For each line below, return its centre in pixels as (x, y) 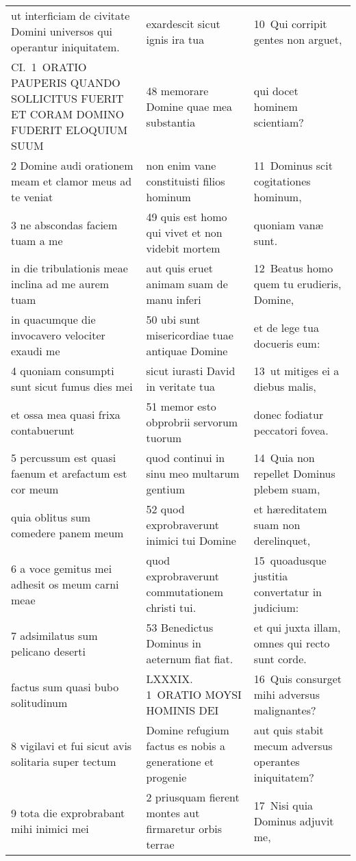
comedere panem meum (67, 532)
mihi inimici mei (50, 828)
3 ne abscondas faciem (64, 224)
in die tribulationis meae (69, 268)
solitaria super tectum (64, 761)
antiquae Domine (187, 351)
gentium (165, 489)
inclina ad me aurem (60, 284)
